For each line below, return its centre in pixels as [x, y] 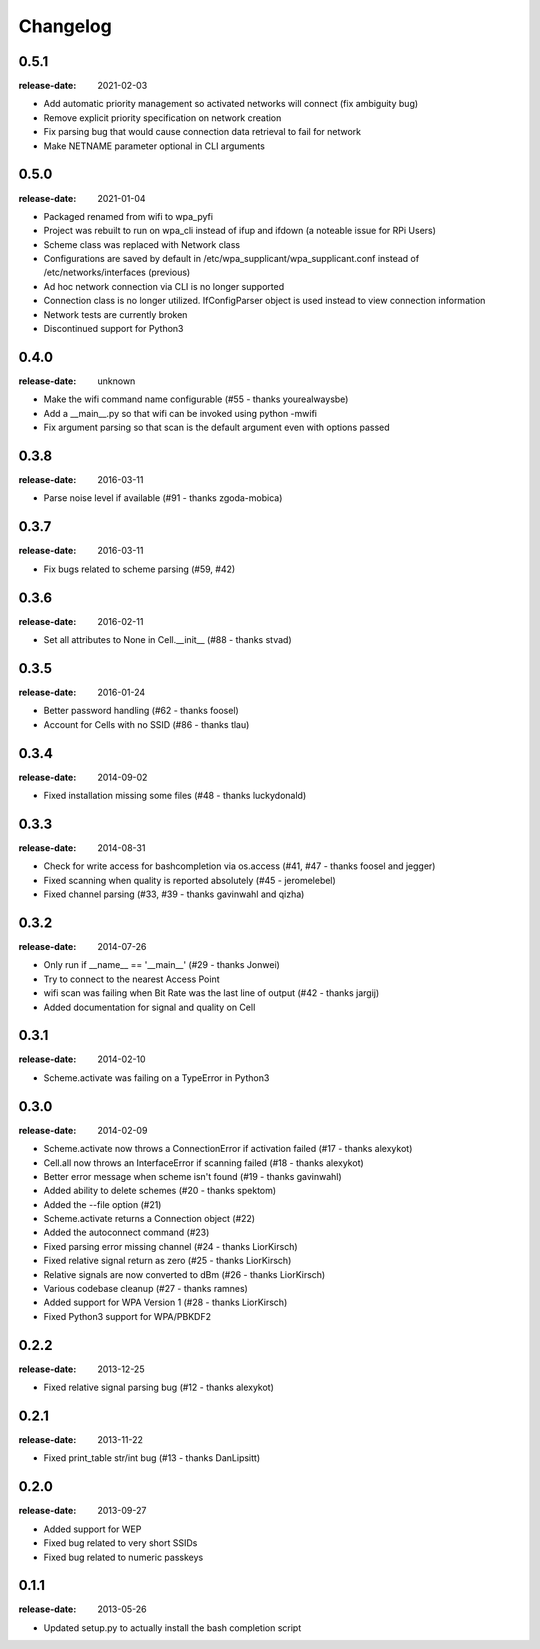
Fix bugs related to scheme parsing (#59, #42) [139, 569]
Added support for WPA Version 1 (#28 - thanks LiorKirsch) [165, 1302]
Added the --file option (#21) [102, 1204]
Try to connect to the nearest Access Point [131, 979]
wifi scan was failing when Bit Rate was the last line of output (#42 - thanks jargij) [211, 993]
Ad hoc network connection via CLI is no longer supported [164, 286]
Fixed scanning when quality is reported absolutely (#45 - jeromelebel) [190, 880]
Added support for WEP [92, 1529]
